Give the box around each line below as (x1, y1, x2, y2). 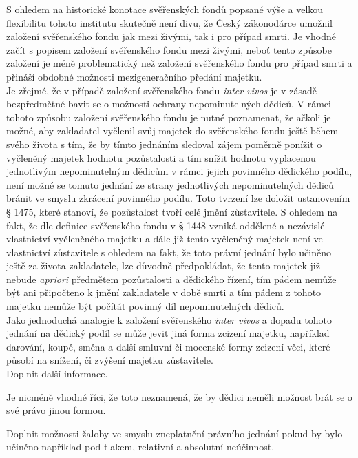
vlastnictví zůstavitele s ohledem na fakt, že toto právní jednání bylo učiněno (6, 244, 332, 259)
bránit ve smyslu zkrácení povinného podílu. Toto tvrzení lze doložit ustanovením (6, 191, 350, 205)
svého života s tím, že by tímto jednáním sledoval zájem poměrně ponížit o (6, 136, 322, 151)
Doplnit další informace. (6, 366, 108, 381)
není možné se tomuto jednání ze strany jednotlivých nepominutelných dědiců (6, 177, 334, 191)
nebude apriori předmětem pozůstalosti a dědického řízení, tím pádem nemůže (6, 271, 337, 286)
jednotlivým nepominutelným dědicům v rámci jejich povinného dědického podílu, (6, 164, 352, 178)
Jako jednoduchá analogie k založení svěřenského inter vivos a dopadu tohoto (6, 312, 332, 326)
